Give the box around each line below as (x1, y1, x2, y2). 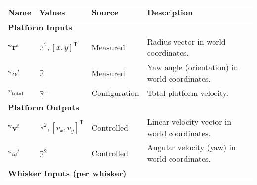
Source (91, 6, 119, 18)
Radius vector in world (147, 36, 226, 47)
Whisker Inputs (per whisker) (8, 167, 127, 179)
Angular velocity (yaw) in (147, 141, 236, 153)
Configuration (91, 87, 139, 98)
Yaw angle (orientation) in (147, 61, 238, 73)
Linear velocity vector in (147, 116, 232, 127)
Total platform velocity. (147, 87, 229, 98)
